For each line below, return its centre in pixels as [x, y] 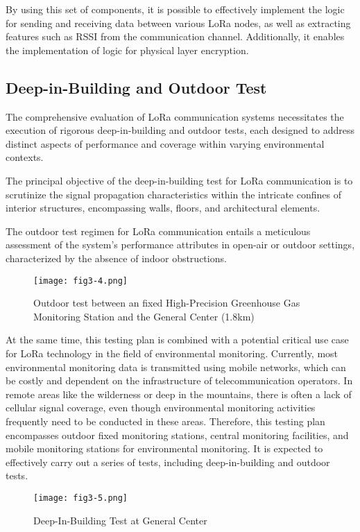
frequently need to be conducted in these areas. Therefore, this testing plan [165, 421]
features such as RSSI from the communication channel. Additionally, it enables [175, 36]
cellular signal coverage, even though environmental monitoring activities [161, 407]
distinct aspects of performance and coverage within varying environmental [165, 143]
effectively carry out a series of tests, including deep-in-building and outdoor [168, 462]
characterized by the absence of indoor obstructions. [116, 258]
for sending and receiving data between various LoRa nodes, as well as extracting [178, 23]
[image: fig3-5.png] [81, 498]
